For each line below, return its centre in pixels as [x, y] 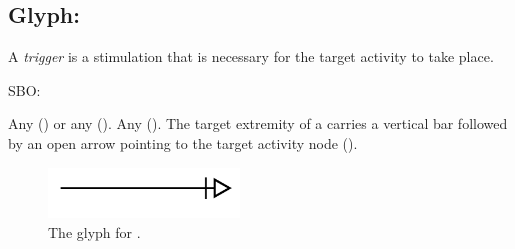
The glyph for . [94, 232]
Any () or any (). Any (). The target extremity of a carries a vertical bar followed [258, 123]
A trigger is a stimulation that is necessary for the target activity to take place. [251, 56]
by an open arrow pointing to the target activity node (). [183, 142]
